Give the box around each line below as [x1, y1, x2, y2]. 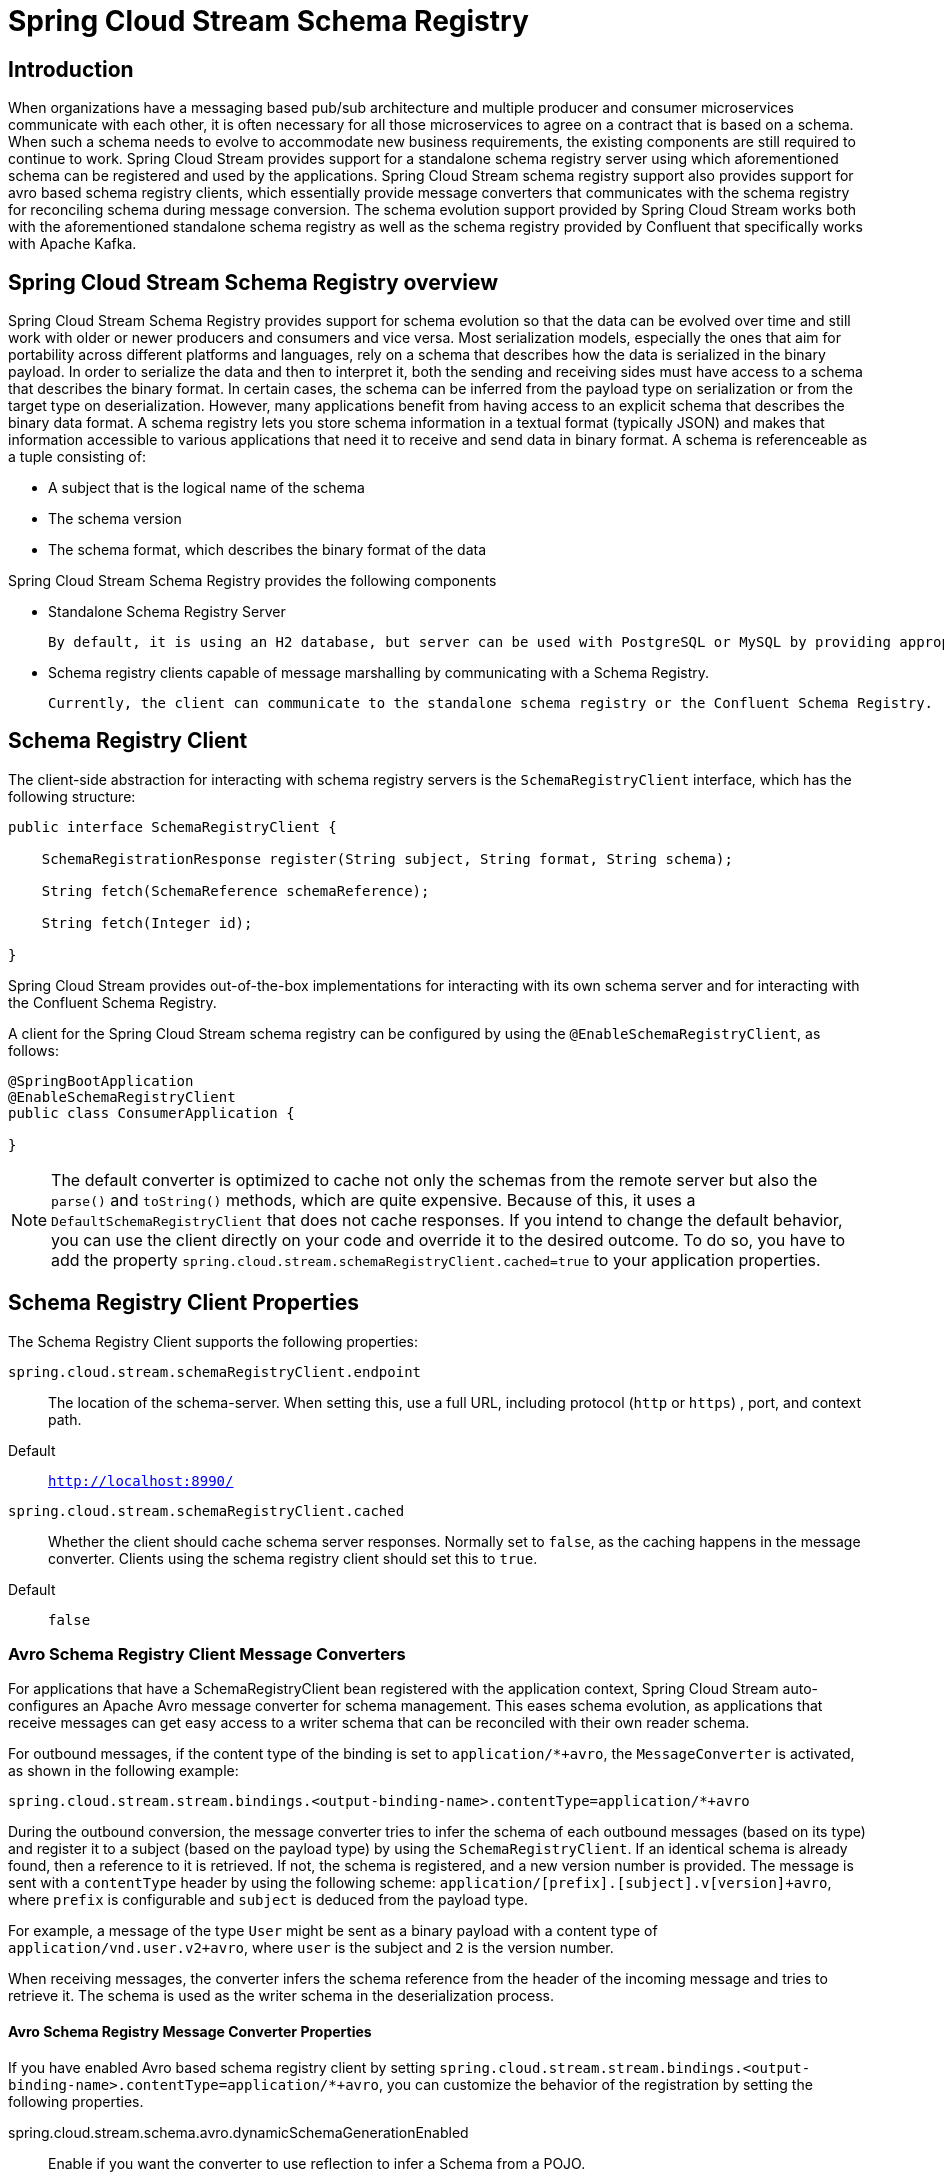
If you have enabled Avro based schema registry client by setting [8, 2058, 436, 2076]
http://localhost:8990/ [48, 1472, 234, 1489]
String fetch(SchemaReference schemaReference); [41, 882, 430, 899]
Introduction [8, 56, 134, 82]
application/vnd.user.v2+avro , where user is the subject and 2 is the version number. [8, 1939, 614, 1957]
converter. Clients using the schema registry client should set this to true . [48, 1549, 538, 1567]
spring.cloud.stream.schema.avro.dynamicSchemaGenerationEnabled [8, 2123, 469, 2141]
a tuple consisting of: [8, 448, 146, 466]
